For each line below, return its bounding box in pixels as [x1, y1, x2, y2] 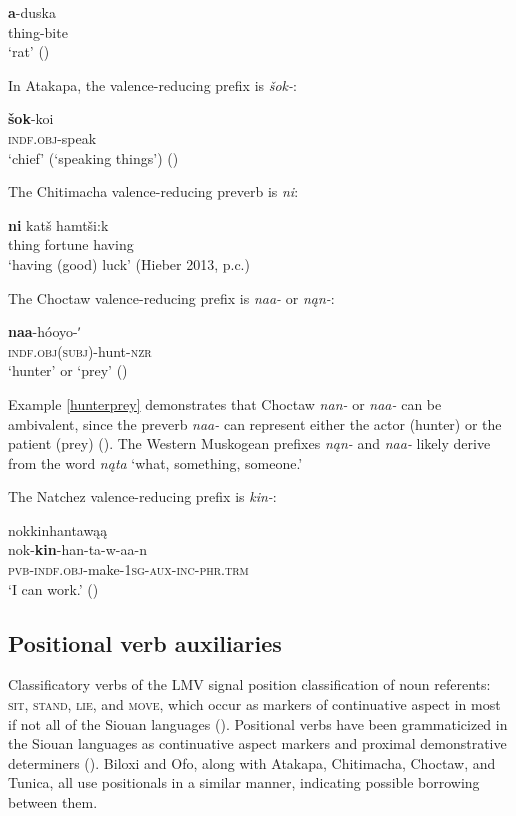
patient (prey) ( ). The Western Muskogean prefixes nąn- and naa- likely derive [8, 433, 491, 454]
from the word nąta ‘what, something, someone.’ [8, 452, 303, 473]
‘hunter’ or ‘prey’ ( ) [8, 360, 128, 381]
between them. [8, 792, 98, 813]
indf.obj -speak [8, 127, 97, 148]
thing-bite [8, 21, 68, 42]
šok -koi [8, 108, 54, 129]
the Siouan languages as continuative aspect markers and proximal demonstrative [8, 733, 507, 754]
